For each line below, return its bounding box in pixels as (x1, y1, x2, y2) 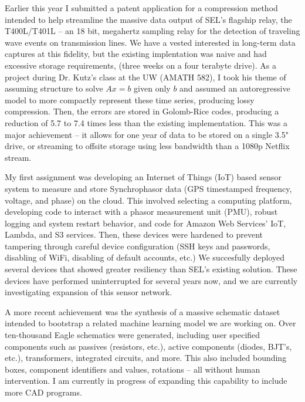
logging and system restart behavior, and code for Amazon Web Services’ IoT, (5, 217, 286, 229)
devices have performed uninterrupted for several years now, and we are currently (5, 274, 298, 286)
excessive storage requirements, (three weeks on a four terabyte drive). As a (5, 59, 277, 71)
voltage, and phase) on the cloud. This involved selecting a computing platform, (5, 194, 292, 206)
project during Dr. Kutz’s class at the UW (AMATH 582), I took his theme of (5, 70, 286, 83)
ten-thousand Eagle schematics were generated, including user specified (5, 329, 260, 341)
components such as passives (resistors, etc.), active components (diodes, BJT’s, (5, 340, 292, 352)
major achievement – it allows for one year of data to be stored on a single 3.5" (5, 128, 289, 140)
